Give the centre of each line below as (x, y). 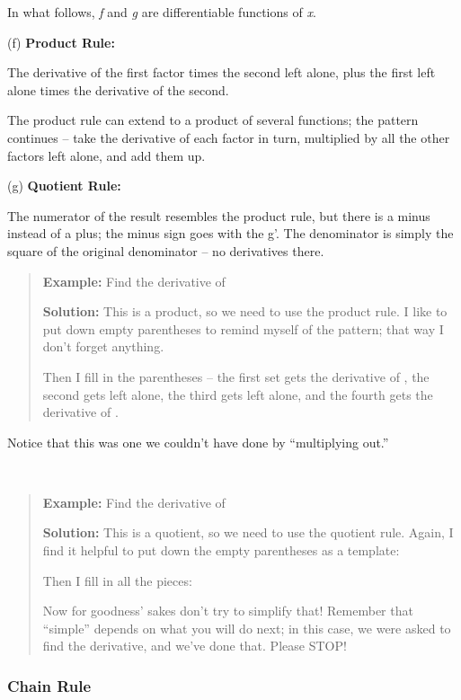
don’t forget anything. (103, 346)
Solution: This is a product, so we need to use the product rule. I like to (245, 311)
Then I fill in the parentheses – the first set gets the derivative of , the (236, 376)
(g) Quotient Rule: (64, 186)
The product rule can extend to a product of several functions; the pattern (213, 120)
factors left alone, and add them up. (106, 155)
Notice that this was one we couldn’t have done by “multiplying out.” (198, 442)
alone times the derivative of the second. (118, 89)
